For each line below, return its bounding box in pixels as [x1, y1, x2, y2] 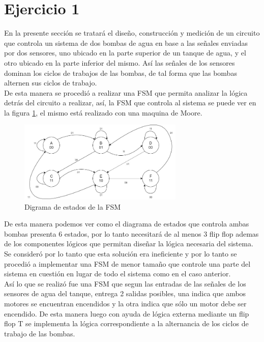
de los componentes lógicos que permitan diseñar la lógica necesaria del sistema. [4, 238, 253, 249]
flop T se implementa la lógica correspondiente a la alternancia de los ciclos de [4, 318, 249, 329]
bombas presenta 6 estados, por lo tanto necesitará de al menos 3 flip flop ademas [4, 228, 259, 239]
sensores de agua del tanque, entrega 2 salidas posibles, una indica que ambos [4, 288, 246, 299]
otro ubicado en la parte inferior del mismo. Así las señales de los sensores [4, 57, 235, 68]
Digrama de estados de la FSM [24, 201, 121, 212]
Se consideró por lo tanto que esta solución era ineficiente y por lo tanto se [4, 248, 237, 259]
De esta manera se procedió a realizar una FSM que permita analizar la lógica [4, 87, 248, 98]
